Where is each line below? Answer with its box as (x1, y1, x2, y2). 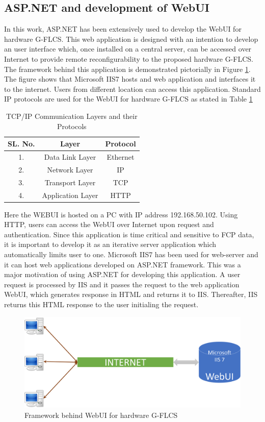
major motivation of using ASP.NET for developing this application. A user (4, 269, 241, 280)
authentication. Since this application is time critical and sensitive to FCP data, (4, 229, 254, 239)
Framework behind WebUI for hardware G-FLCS (24, 410, 178, 420)
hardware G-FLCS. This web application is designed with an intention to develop (4, 33, 258, 44)
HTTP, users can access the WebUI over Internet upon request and (4, 219, 214, 230)
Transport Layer (44, 177, 96, 187)
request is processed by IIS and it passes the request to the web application (4, 279, 240, 289)
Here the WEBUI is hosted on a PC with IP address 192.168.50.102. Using (4, 209, 238, 219)
